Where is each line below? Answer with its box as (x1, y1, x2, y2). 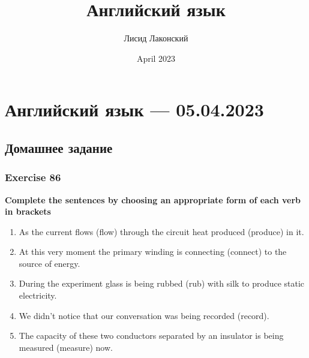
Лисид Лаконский (124, 32, 188, 44)
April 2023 (136, 52, 176, 64)
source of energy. (19, 257, 80, 269)
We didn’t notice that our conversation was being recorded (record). (19, 309, 269, 321)
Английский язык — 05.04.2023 (5, 97, 264, 122)
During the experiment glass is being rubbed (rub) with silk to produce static (19, 277, 305, 290)
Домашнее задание (5, 138, 113, 157)
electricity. (19, 289, 57, 302)
